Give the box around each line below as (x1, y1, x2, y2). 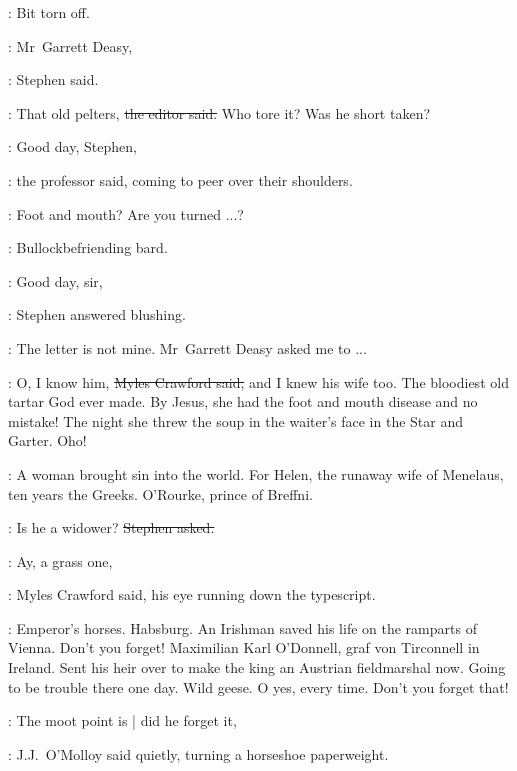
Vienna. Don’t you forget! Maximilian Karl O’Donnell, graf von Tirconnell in (8, 637, 480, 658)
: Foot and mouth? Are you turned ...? (8, 203, 244, 224)
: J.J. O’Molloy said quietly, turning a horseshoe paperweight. (8, 743, 389, 764)
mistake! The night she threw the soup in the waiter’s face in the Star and (8, 410, 464, 431)
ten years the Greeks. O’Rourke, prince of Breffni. (8, 483, 313, 504)
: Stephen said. (8, 69, 99, 90)
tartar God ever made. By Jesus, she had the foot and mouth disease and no (8, 391, 478, 412)
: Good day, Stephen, (8, 136, 137, 157)
